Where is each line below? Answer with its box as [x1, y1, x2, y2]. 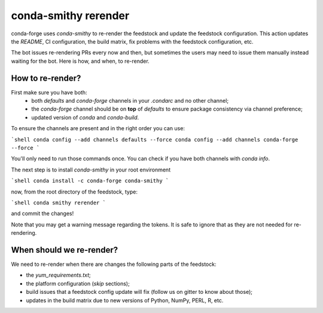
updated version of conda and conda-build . [31, 113, 139, 121]
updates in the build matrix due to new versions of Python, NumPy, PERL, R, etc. [26, 296, 224, 304]
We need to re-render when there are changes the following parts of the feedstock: [11, 260, 217, 268]
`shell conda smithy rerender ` [11, 199, 106, 206]
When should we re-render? [11, 245, 118, 255]
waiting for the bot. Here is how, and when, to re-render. [11, 57, 150, 65]
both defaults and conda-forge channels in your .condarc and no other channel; [31, 97, 229, 105]
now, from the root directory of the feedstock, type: [11, 188, 138, 195]
